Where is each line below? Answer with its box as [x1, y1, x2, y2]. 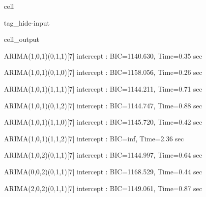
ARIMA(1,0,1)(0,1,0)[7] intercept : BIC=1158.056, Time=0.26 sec [4, 67, 202, 77]
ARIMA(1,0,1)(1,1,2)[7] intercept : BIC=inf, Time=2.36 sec [4, 133, 184, 143]
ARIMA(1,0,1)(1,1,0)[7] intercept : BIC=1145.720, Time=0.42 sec [4, 117, 202, 127]
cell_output [4, 34, 39, 44]
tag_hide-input [4, 17, 50, 28]
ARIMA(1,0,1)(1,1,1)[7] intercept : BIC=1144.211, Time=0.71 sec [4, 83, 202, 94]
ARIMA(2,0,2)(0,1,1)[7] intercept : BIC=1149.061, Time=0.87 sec [4, 183, 202, 193]
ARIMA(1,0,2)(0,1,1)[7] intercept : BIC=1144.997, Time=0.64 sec [4, 150, 202, 160]
